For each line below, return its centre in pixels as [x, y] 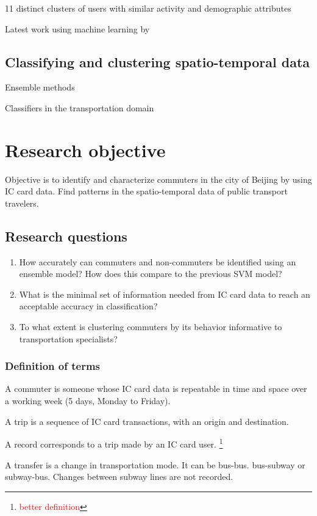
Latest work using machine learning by [77, 28]
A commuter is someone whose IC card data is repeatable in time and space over [156, 389]
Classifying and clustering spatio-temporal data [158, 61]
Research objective [85, 149]
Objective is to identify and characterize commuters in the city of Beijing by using [158, 179]
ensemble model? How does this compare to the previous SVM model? [151, 274]
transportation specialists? [68, 338]
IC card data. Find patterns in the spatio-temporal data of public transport [146, 191]
